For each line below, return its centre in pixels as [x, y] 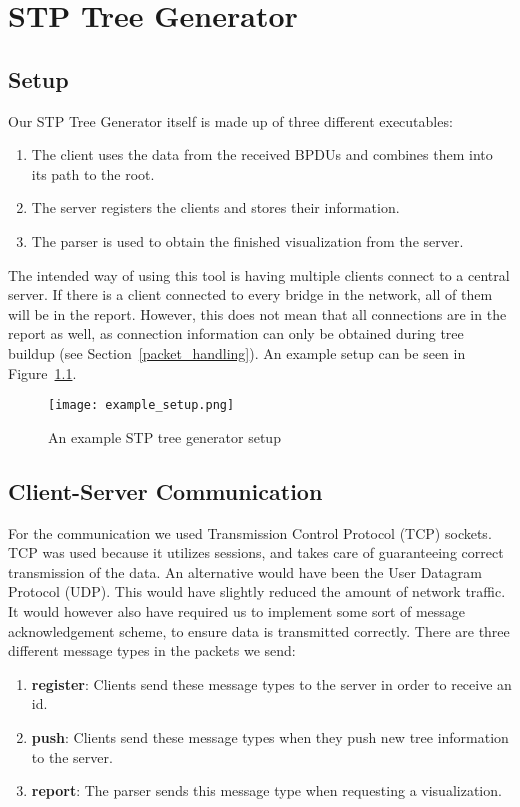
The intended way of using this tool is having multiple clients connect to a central [259, 274]
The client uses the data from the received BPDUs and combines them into [262, 154]
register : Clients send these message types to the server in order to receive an [271, 683]
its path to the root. [93, 173]
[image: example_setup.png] [141, 405]
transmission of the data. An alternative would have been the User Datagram [245, 571]
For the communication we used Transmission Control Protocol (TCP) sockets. [250, 532]
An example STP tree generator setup [164, 436]
